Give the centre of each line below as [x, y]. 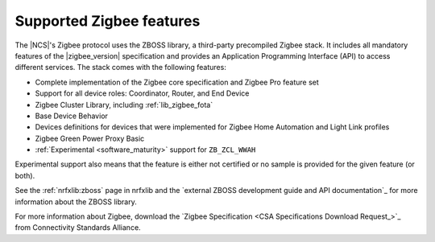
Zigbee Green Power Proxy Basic [90, 138]
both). [25, 175]
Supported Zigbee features [108, 21]
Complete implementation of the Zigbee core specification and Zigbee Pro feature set [177, 82]
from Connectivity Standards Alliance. [78, 228]
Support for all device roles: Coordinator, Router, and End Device [142, 93]
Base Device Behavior [72, 116]
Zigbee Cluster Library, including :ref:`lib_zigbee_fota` [124, 105]
